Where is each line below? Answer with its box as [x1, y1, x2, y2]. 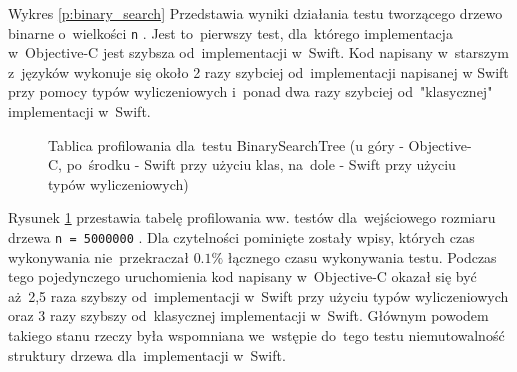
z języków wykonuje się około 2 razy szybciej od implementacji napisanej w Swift [8, 61, 509, 82]
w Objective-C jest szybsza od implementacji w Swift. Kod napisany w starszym [8, 42, 509, 63]
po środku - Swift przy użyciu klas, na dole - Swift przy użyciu [66, 154, 456, 175]
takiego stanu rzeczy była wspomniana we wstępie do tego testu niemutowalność [8, 325, 505, 346]
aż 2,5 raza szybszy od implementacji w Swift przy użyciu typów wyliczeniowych [8, 285, 509, 306]
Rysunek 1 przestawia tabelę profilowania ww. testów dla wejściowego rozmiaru [8, 207, 496, 228]
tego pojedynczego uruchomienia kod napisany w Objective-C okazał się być [8, 266, 477, 287]
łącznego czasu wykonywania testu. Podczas [227, 246, 497, 267]
